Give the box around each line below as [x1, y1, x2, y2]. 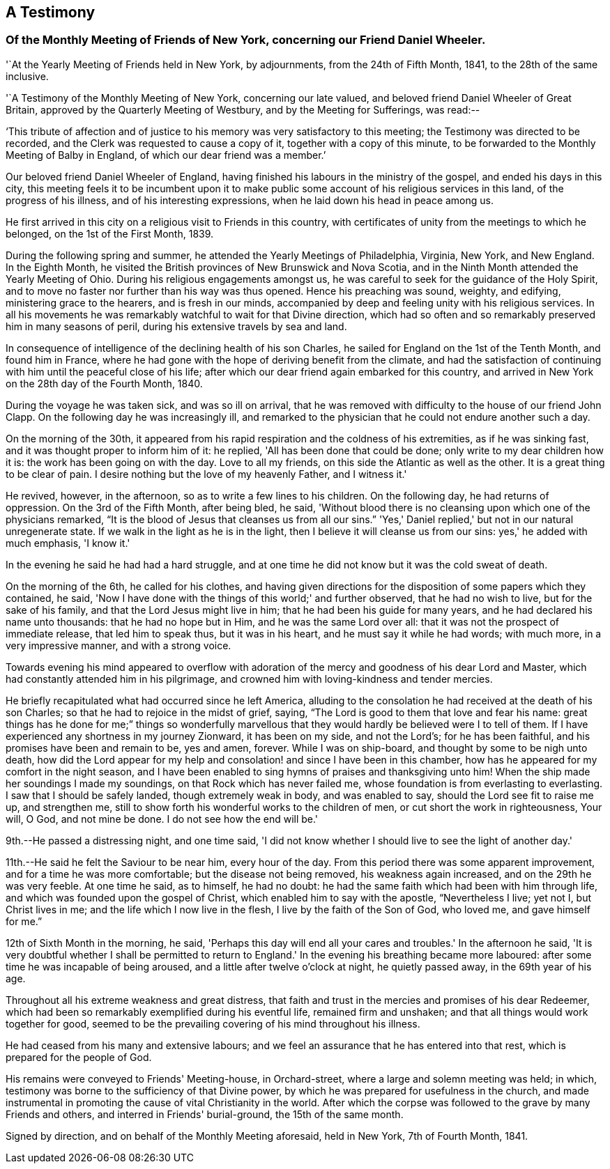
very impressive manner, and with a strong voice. [6, 639, 231, 651]
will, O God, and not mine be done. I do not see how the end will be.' [6, 812, 319, 825]
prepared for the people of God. [6, 1051, 152, 1063]
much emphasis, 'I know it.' [6, 536, 130, 549]
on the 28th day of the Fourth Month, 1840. [6, 377, 203, 389]
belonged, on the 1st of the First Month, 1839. [6, 227, 214, 240]
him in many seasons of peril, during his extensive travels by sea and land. [6, 320, 347, 332]
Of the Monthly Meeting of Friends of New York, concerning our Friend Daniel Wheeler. [6, 33, 486, 47]
